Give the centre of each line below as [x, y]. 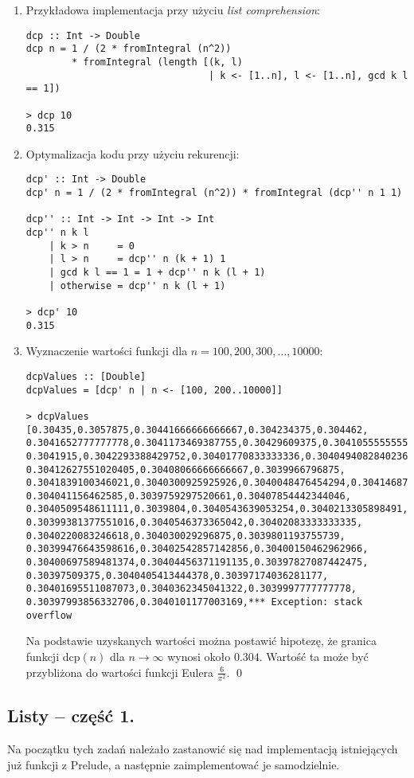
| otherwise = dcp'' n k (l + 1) [137, 285]
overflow [49, 615]
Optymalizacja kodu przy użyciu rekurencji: [133, 153]
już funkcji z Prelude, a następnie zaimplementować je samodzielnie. [174, 764]
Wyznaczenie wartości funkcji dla [107, 351]
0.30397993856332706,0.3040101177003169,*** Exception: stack [194, 602]
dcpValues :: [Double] [86, 376]
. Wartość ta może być [314, 656]
